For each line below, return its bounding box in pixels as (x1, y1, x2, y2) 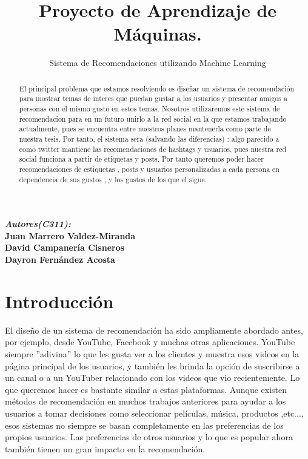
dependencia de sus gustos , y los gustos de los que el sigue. (19, 174, 207, 184)
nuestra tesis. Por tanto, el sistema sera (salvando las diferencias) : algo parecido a (19, 133, 280, 144)
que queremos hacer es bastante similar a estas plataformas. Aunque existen (5, 383, 287, 395)
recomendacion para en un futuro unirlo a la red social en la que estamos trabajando (19, 113, 287, 124)
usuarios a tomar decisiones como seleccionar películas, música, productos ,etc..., (5, 406, 304, 419)
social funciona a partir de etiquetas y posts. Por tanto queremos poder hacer (19, 154, 264, 164)
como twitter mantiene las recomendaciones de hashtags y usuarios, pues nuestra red (19, 144, 287, 154)
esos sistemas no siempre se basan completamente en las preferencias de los (5, 418, 284, 431)
